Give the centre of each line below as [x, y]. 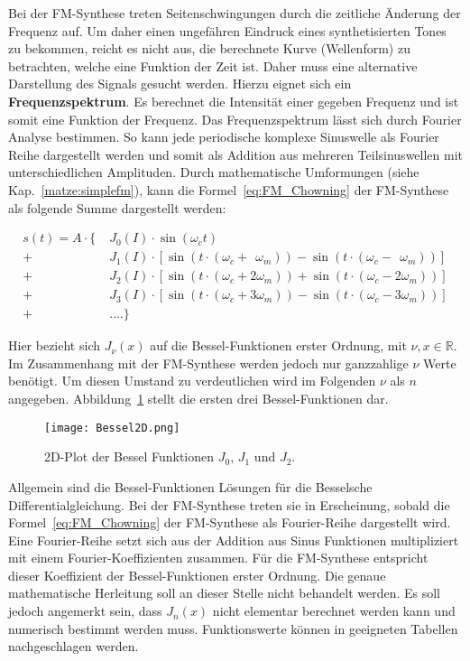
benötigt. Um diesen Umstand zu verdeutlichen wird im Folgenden [192, 381]
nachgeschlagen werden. [74, 646]
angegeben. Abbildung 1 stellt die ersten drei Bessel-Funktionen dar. [198, 399]
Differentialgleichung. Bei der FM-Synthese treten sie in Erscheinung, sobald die [229, 504]
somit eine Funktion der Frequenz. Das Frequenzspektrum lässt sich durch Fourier [235, 119]
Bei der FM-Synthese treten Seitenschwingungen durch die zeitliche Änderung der [235, 13]
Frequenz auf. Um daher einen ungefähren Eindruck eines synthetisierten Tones [227, 30]
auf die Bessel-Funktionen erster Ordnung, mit [278, 345]
